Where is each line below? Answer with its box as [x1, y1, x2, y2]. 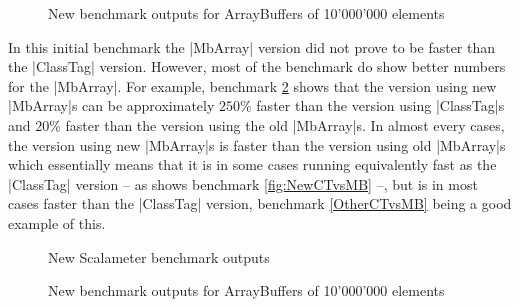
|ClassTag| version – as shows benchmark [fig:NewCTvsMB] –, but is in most [8, 173, 478, 194]
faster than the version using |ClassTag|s [256, 95, 505, 116]
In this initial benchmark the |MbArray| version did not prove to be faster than [8, 36, 496, 57]
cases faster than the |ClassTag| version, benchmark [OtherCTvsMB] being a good [8, 193, 512, 214]
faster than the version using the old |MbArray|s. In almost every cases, [65, 114, 505, 135]
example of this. [8, 212, 106, 233]
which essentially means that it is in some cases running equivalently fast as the [8, 154, 497, 175]
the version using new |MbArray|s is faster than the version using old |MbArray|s [8, 134, 506, 155]
